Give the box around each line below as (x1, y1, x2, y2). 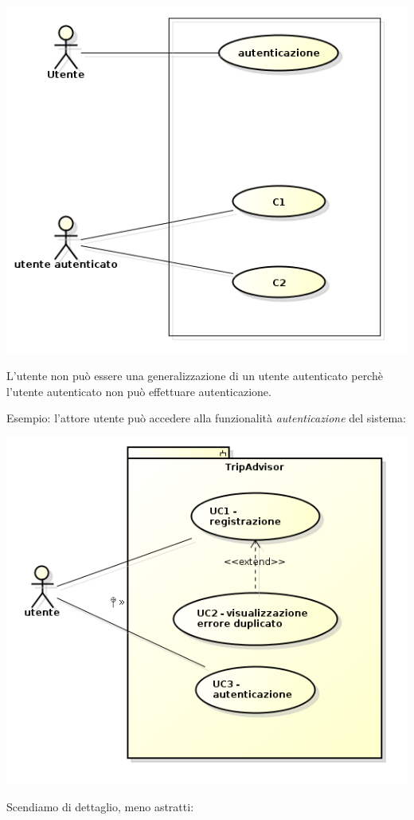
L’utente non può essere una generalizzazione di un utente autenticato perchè (6, 367, 383, 384)
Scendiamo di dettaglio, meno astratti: (6, 798, 194, 815)
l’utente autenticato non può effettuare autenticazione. (6, 383, 271, 399)
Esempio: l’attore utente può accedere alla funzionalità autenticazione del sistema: (6, 410, 406, 426)
